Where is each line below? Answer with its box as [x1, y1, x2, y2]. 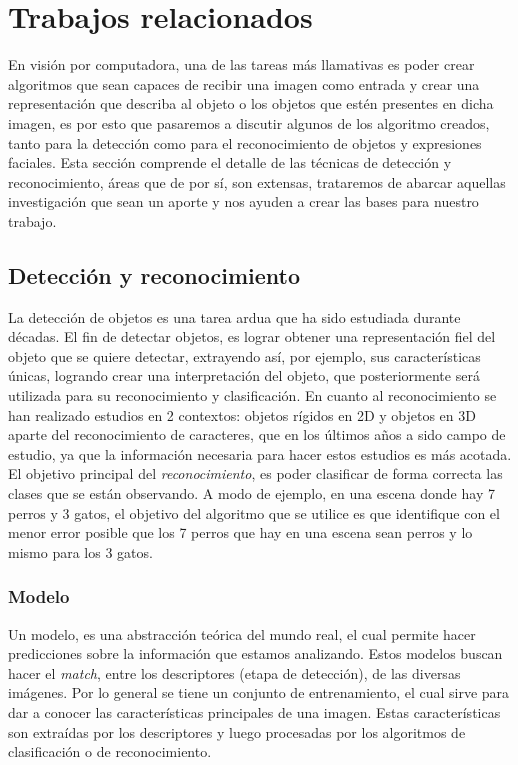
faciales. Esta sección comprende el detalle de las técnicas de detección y [8, 152, 452, 173]
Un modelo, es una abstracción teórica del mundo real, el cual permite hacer [8, 623, 476, 644]
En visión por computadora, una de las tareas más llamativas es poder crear [8, 54, 475, 75]
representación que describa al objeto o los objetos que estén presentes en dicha [8, 93, 494, 114]
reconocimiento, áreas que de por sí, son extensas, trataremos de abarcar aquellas [8, 171, 506, 192]
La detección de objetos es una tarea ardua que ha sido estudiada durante [8, 306, 461, 327]
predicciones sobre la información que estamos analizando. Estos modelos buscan [8, 643, 503, 664]
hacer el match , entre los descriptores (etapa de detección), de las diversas [8, 662, 461, 683]
